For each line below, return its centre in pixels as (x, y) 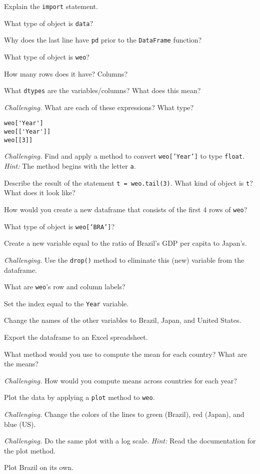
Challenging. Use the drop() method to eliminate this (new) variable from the (124, 260)
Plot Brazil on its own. (39, 467)
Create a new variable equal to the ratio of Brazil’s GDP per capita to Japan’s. (125, 243)
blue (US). (20, 424)
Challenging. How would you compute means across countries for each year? (120, 380)
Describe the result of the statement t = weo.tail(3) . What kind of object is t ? (128, 182)
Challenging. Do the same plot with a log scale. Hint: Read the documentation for (130, 441)
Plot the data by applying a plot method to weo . (79, 397)
